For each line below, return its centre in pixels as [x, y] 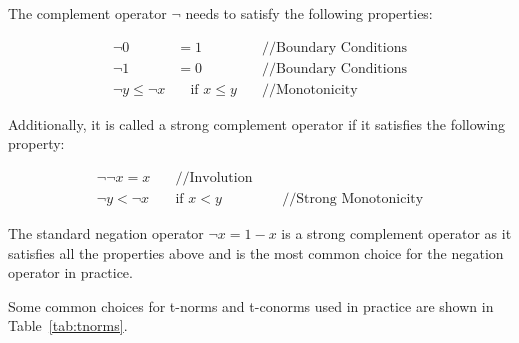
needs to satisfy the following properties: [309, 13]
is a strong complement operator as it [396, 232]
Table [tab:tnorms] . [68, 325]
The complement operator [87, 13]
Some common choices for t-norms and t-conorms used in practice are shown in [251, 305]
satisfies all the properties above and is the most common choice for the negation [256, 252]
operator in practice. [70, 272]
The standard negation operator [106, 232]
